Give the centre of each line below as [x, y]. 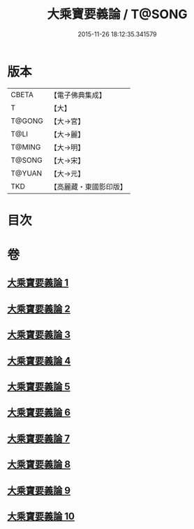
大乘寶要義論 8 [39, 464]
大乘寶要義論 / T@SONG [117, 14]
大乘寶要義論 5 [39, 387]
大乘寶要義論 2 [39, 309]
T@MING [26, 147]
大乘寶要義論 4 [39, 361]
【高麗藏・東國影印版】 [88, 187]
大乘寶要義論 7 [39, 439]
